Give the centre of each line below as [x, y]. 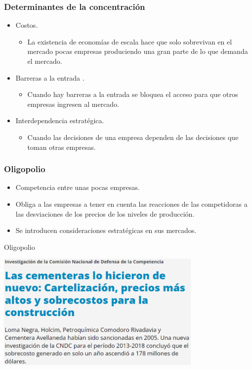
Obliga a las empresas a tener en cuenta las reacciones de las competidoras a [131, 204]
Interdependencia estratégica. [60, 120]
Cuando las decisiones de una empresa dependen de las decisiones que [133, 137]
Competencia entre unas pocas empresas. [78, 187]
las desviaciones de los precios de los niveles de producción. [105, 213]
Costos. [27, 25]
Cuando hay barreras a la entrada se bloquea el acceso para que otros [133, 94]
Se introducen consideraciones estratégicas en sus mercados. [106, 230]
